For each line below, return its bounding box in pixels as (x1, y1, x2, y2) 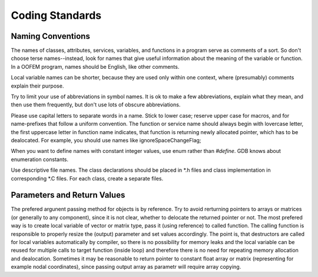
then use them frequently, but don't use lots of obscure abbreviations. (11, 101, 181, 108)
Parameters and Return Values (11, 190, 125, 200)
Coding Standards (11, 9, 102, 22)
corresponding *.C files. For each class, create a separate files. (11, 175, 164, 182)
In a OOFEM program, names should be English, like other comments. (11, 63, 180, 70)
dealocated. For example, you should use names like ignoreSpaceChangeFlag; (11, 136, 201, 143)
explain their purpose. (11, 82, 64, 89)
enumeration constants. (11, 156, 69, 163)
